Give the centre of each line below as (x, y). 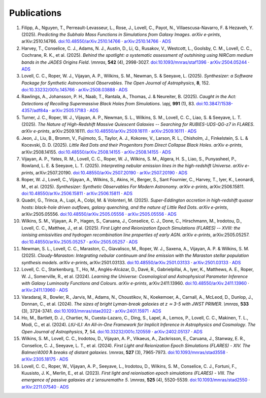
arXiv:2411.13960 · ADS (45, 290)
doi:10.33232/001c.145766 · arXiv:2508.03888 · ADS (75, 90)
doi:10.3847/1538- (215, 103)
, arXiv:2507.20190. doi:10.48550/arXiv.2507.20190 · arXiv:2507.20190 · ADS (110, 172)
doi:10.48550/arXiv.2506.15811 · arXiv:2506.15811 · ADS (77, 193)
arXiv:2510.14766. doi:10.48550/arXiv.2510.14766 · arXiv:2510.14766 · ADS (96, 41)
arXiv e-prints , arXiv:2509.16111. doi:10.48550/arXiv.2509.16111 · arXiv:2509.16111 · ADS (109, 131)
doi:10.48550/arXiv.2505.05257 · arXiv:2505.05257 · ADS (80, 241)
